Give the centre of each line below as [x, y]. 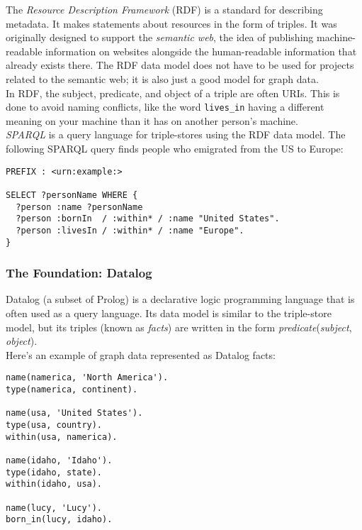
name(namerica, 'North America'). [87, 378]
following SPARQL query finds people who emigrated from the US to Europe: [175, 148]
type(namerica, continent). [72, 390]
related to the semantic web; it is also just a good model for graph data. [162, 78]
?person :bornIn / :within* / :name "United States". [148, 219]
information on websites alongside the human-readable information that [201, 51]
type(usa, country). [54, 425]
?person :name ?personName [79, 207]
